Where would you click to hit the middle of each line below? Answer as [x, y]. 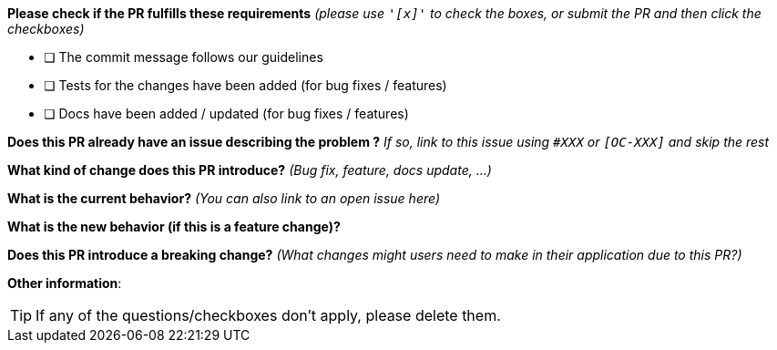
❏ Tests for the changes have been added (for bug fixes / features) [245, 85]
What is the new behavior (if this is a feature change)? [174, 226]
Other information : [65, 283]
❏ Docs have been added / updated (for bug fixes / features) [226, 113]
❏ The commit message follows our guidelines [184, 57]
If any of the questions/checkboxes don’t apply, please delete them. [268, 315]
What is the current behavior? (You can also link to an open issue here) [224, 198]
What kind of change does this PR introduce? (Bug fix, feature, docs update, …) [250, 170]
